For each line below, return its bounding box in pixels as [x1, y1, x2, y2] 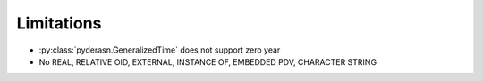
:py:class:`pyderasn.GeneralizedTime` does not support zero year [38, 45, 281, 55]
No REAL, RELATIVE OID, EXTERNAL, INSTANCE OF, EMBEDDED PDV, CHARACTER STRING [38, 56, 377, 67]
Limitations [16, 13, 102, 33]
